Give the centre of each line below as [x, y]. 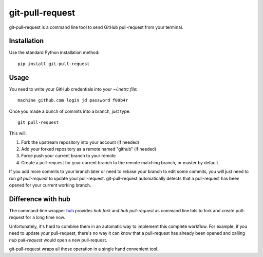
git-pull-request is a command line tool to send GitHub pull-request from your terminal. [96, 27]
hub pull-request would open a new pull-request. [58, 240]
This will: [18, 133]
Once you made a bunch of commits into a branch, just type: [70, 111]
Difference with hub [40, 199]
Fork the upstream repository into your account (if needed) [80, 142]
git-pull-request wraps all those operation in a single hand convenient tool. [84, 249]
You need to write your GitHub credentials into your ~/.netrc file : [73, 89]
